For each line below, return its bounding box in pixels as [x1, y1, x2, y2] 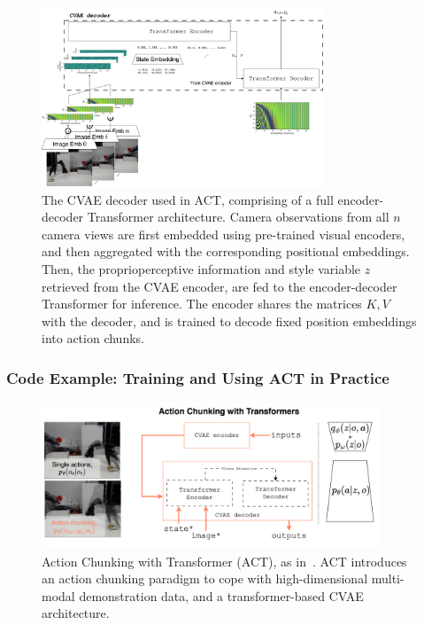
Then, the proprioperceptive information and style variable [42, 260, 361, 278]
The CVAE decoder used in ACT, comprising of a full [42, 190, 334, 208]
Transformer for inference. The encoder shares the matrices [42, 294, 362, 313]
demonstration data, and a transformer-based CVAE [79, 586, 364, 605]
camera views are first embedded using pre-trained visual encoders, [42, 224, 405, 243]
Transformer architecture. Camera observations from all [87, 207, 389, 226]
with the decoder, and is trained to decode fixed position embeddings [42, 311, 417, 330]
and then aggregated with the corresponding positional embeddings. [42, 242, 410, 261]
